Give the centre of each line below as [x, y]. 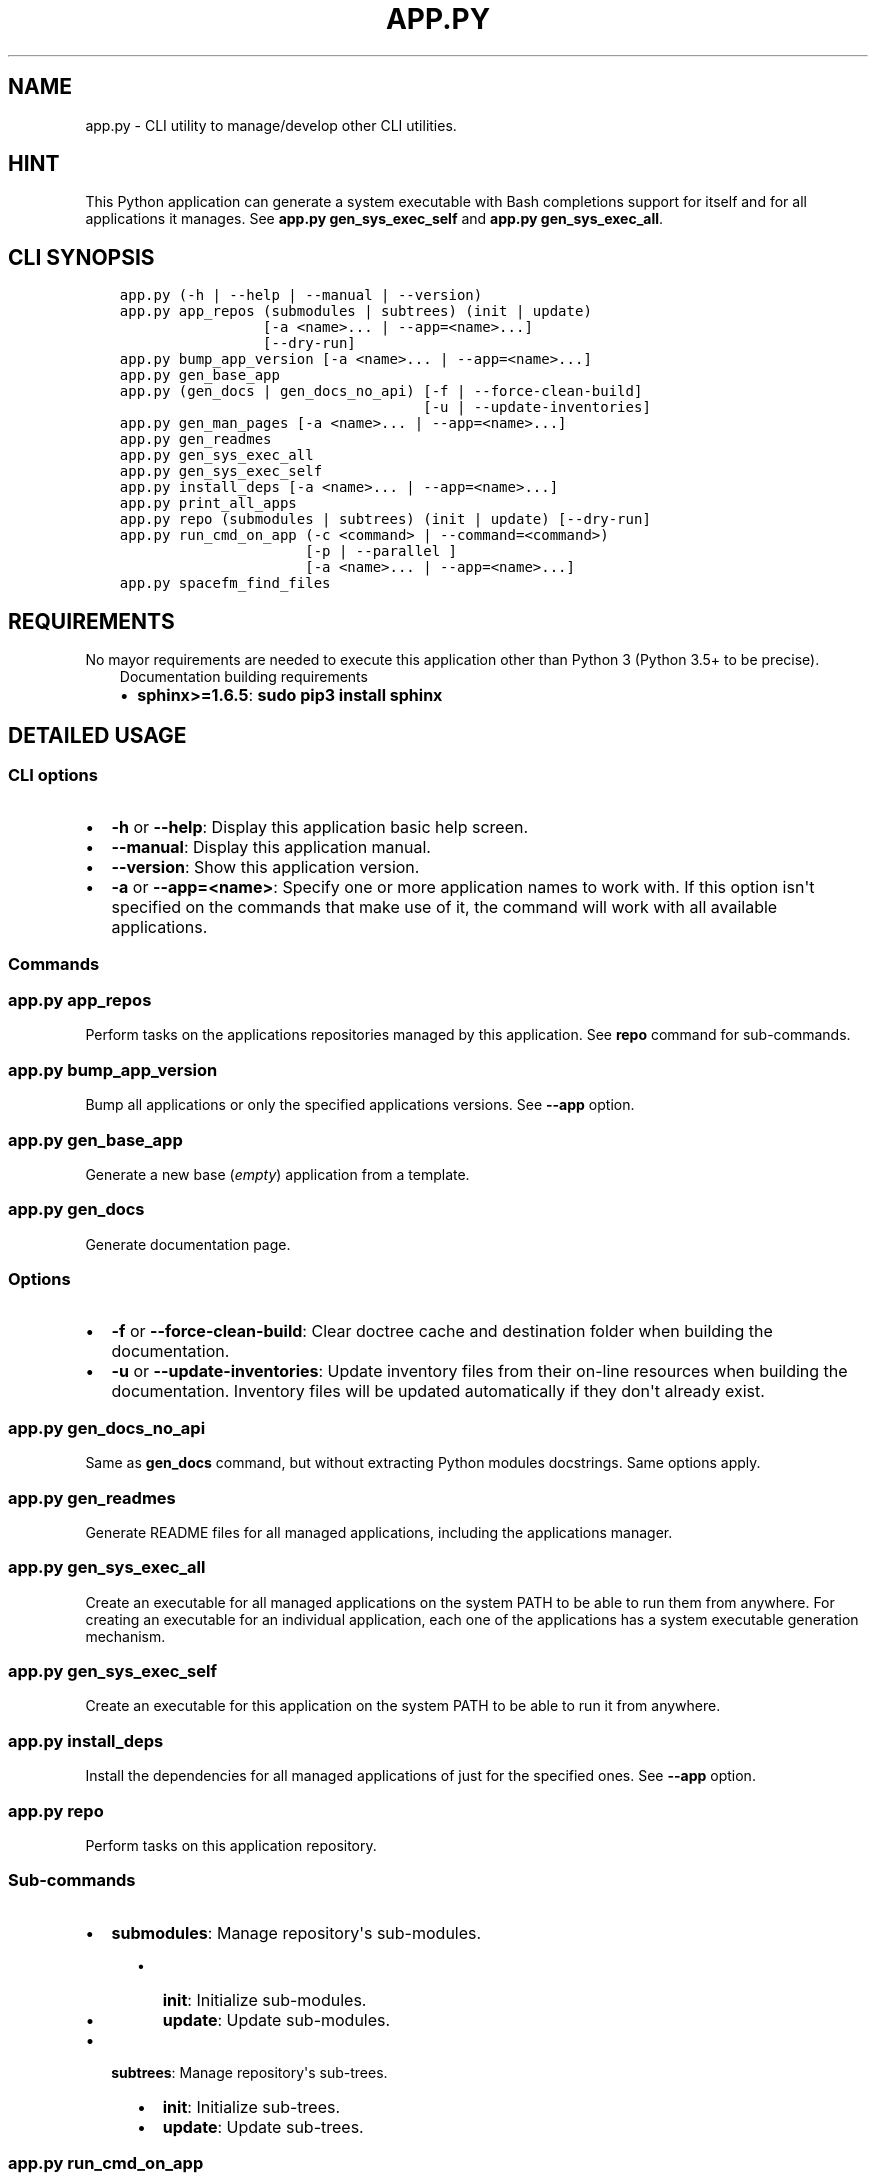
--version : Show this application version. [265, 867]
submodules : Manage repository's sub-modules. [296, 1932]
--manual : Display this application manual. [271, 847]
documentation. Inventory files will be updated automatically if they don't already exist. [438, 1391]
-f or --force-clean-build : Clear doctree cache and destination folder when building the [442, 1331]
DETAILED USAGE [97, 735]
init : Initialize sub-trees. [251, 2106]
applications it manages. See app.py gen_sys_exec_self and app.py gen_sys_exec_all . [374, 219]
